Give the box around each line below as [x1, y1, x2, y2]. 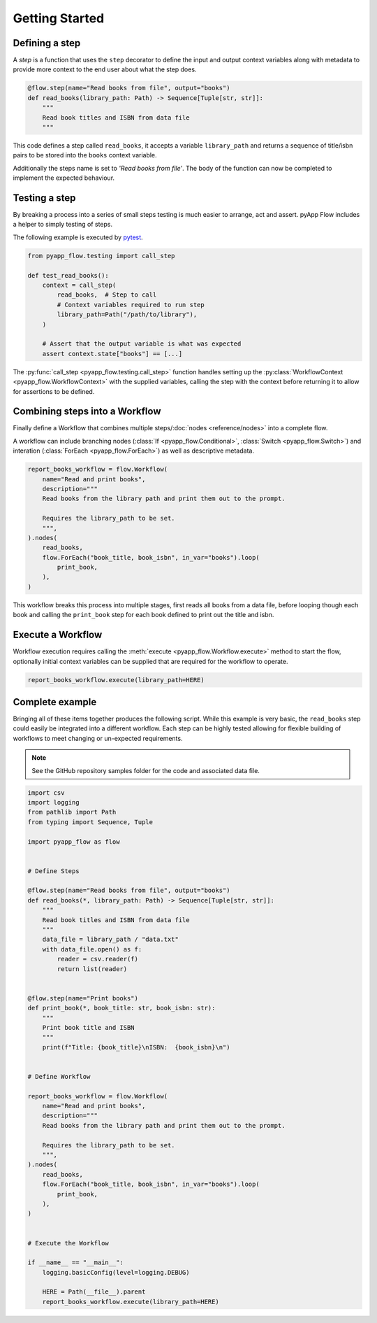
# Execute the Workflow [27, 1239, 110, 1247]
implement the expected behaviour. [13, 174, 115, 182]
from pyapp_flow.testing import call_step [27, 252, 175, 260]
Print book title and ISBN [42, 1024, 135, 1031]
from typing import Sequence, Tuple [27, 818, 154, 826]
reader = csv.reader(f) [57, 955, 139, 963]
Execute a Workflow [13, 629, 103, 641]
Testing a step [13, 192, 76, 204]
